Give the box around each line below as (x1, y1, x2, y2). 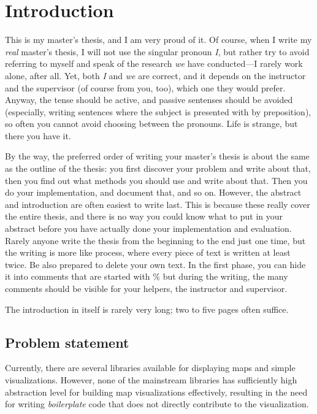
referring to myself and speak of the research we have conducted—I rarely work (5, 57, 303, 70)
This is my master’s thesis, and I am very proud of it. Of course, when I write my (5, 33, 312, 46)
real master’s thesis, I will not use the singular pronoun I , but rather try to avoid (5, 45, 310, 58)
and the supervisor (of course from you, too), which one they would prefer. (5, 81, 286, 94)
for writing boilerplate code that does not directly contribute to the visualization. (5, 397, 309, 410)
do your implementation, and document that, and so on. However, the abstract (5, 186, 302, 199)
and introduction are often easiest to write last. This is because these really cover (5, 197, 310, 210)
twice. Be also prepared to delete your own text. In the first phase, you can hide (5, 258, 306, 270)
